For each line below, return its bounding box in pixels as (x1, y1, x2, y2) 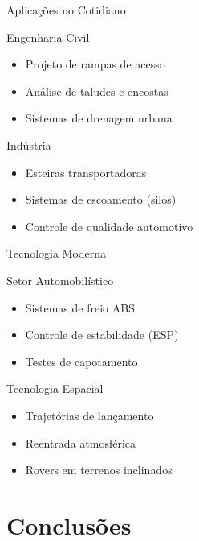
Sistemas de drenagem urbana (25, 109, 173, 126)
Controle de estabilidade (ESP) (25, 326, 179, 343)
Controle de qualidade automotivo (25, 217, 193, 234)
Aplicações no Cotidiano (6, 2, 126, 18)
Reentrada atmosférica (25, 434, 136, 451)
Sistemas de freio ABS (25, 299, 135, 316)
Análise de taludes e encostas (25, 82, 169, 99)
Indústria (6, 136, 51, 153)
